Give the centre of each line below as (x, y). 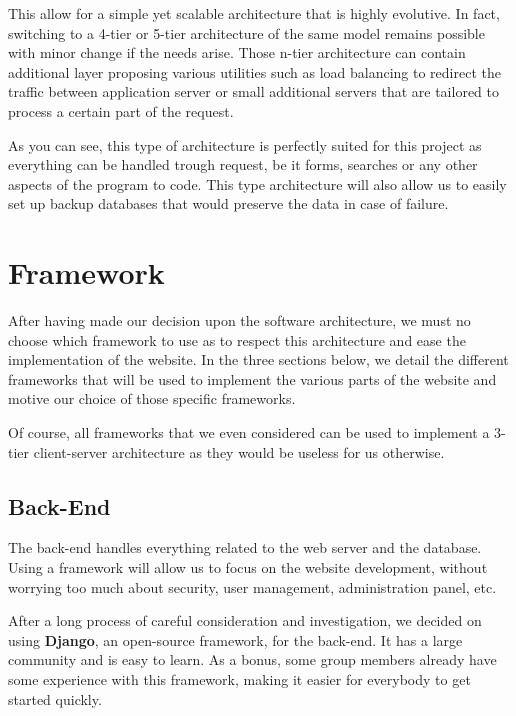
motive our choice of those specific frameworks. (152, 398)
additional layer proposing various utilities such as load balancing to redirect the (254, 71)
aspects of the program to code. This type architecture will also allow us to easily (257, 183)
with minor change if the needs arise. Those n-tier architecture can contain (237, 52)
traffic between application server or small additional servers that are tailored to (253, 91)
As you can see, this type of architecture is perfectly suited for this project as (245, 144)
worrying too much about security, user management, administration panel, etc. (252, 586)
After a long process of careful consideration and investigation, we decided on (245, 620)
